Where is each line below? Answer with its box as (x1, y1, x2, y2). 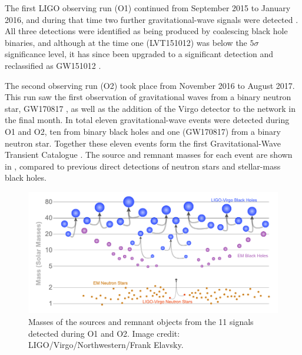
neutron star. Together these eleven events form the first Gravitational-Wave (5, 137, 281, 149)
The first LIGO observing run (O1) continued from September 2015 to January (5, 2, 291, 14)
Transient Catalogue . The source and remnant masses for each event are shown (5, 148, 293, 161)
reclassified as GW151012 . (5, 59, 101, 71)
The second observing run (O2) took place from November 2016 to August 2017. (5, 79, 295, 91)
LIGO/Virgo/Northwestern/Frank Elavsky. (28, 339, 184, 351)
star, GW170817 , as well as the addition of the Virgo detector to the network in (5, 102, 296, 114)
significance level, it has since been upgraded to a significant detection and (5, 48, 274, 60)
